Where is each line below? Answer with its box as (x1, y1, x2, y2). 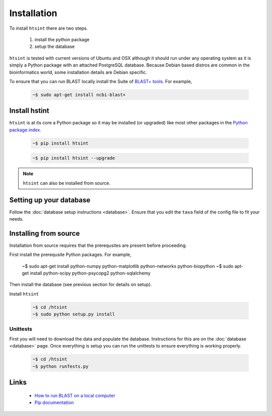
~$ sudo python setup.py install (32, 311, 115, 317)
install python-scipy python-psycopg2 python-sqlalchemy (30, 270, 151, 276)
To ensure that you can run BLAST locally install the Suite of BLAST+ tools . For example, (9, 78, 192, 84)
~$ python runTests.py (32, 363, 89, 369)
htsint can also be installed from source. (23, 180, 111, 186)
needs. (9, 216, 24, 222)
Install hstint (9, 106, 50, 115)
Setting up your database (9, 195, 91, 204)
